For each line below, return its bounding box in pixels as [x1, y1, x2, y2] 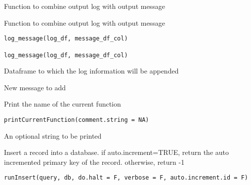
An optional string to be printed [4, 130, 102, 141]
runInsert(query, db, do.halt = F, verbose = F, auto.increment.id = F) [4, 174, 248, 182]
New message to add [4, 82, 66, 92]
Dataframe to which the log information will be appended [4, 66, 179, 76]
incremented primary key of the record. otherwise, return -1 [4, 156, 185, 167]
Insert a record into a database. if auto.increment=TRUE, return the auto [4, 147, 229, 157]
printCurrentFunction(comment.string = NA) [4, 116, 149, 123]
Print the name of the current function [4, 99, 121, 109]
